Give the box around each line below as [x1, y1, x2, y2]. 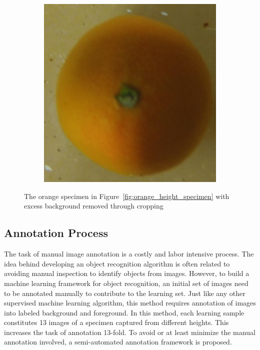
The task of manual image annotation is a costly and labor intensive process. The [4, 248, 254, 259]
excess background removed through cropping [24, 200, 163, 211]
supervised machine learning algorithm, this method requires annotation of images [4, 297, 256, 308]
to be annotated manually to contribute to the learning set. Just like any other [4, 287, 245, 298]
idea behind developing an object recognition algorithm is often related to [4, 258, 230, 268]
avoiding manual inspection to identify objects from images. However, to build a [4, 268, 249, 278]
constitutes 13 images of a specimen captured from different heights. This [4, 317, 229, 327]
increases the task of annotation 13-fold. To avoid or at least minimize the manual [4, 326, 255, 337]
